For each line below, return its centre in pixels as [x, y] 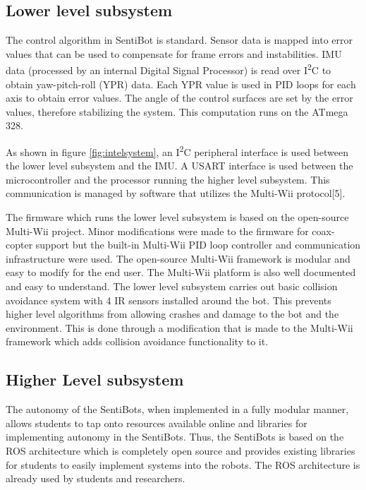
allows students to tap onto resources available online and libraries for [157, 423]
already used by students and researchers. [96, 478]
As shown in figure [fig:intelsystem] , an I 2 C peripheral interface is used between [177, 151]
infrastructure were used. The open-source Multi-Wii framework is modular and [178, 258]
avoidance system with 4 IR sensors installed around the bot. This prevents [169, 300]
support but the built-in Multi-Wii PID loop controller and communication [198, 245]
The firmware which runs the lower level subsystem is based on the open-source [177, 217]
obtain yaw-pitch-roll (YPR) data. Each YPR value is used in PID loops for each [181, 84]
